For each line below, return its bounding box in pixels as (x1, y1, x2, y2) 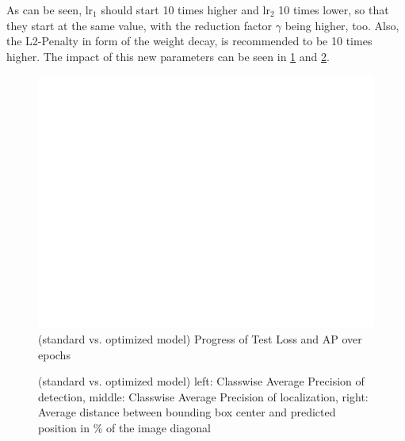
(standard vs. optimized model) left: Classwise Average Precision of (38, 373, 365, 389)
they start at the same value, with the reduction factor (6, 17, 273, 33)
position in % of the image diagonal (38, 419, 211, 435)
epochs (38, 346, 71, 362)
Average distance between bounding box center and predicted (38, 404, 336, 420)
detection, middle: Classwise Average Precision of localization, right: (38, 388, 369, 405)
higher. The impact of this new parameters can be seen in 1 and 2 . (6, 48, 330, 64)
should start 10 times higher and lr (101, 2, 270, 17)
